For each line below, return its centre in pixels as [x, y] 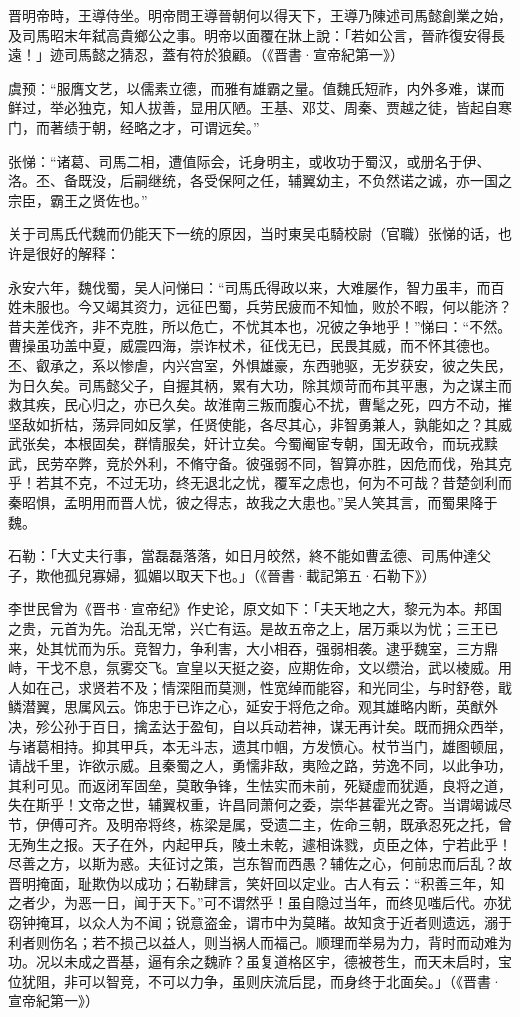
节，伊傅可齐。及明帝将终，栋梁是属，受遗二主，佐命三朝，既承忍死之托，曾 [260, 823]
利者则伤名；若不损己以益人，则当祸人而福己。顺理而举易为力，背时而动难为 [260, 941]
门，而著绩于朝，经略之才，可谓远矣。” [134, 126]
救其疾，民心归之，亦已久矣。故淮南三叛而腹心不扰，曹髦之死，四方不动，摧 [260, 404]
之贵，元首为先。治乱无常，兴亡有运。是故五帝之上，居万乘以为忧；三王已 [253, 628]
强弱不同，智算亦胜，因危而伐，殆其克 [385, 462]
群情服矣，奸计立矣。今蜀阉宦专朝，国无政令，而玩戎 [308, 443]
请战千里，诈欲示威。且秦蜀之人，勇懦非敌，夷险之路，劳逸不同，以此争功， [260, 765]
